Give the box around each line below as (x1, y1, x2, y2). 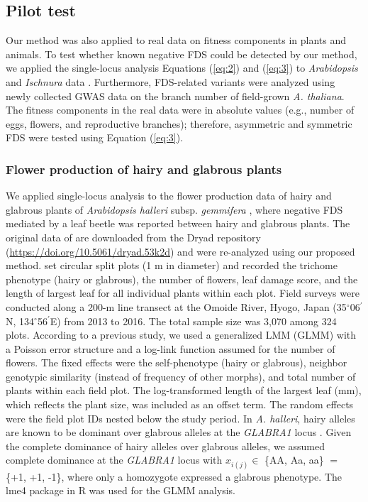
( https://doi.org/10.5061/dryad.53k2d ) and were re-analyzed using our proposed (6, 244, 355, 258)
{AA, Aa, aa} (264, 452, 324, 467)
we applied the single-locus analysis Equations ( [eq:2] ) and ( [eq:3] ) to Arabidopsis (6, 60, 358, 75)
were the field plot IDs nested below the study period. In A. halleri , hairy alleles (6, 410, 355, 425)
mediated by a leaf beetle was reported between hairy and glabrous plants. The (6, 216, 350, 231)
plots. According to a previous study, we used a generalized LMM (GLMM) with (6, 327, 357, 342)
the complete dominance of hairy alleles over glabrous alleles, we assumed (6, 438, 325, 453)
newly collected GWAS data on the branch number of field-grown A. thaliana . (6, 88, 345, 103)
